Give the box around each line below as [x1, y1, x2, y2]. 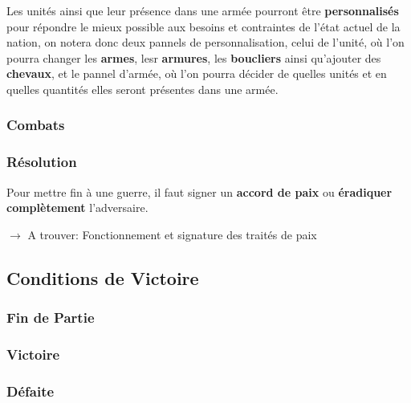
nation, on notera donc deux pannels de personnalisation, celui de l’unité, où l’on [6, 34, 405, 51]
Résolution [6, 152, 77, 172]
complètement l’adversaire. [6, 199, 149, 216]
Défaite [6, 381, 55, 401]
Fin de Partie [6, 307, 95, 328]
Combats [6, 115, 65, 135]
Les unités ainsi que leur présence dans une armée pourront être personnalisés [6, 2, 399, 18]
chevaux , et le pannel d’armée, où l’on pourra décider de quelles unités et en [6, 65, 387, 82]
